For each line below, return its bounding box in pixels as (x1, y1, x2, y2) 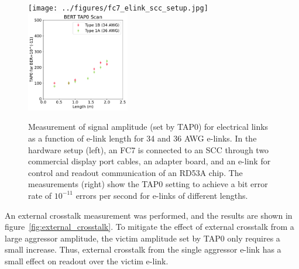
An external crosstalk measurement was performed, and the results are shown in (5, 209, 293, 221)
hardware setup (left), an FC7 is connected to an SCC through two (28, 143, 269, 156)
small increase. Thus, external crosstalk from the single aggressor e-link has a (5, 243, 281, 256)
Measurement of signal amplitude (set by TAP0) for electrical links (28, 120, 269, 133)
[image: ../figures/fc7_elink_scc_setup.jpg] (28, 4, 208, 12)
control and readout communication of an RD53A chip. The (28, 166, 243, 178)
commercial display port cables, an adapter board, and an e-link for (28, 155, 271, 167)
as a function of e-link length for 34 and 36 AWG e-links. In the (28, 132, 257, 144)
